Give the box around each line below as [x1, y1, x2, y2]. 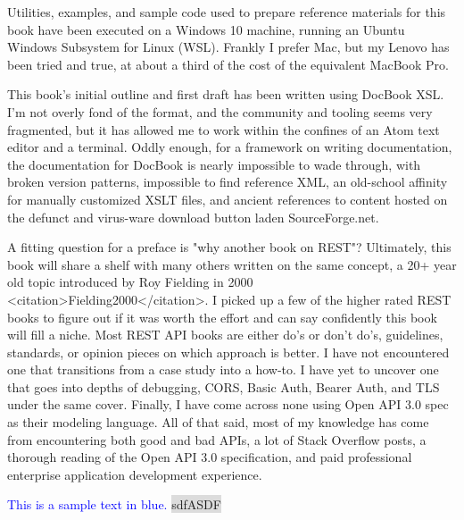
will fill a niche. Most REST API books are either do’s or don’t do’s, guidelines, [7, 325, 443, 344]
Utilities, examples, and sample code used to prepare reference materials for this [7, 3, 446, 21]
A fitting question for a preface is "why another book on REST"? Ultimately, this [7, 238, 452, 256]
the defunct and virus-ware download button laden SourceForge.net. [7, 207, 379, 226]
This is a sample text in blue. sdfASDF [7, 495, 221, 514]
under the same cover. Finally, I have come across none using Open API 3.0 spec [7, 395, 449, 414]
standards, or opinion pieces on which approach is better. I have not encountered [7, 342, 450, 361]
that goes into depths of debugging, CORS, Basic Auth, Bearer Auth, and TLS [7, 377, 440, 396]
